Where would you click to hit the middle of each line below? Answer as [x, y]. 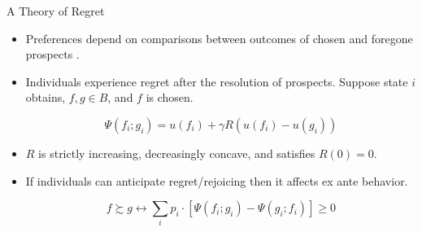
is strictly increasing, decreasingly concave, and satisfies [177, 153]
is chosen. [170, 97]
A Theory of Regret [56, 11]
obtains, [46, 97]
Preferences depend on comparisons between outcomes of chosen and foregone [219, 38]
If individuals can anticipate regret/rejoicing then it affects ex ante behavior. [217, 180]
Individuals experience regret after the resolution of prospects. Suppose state [217, 81]
